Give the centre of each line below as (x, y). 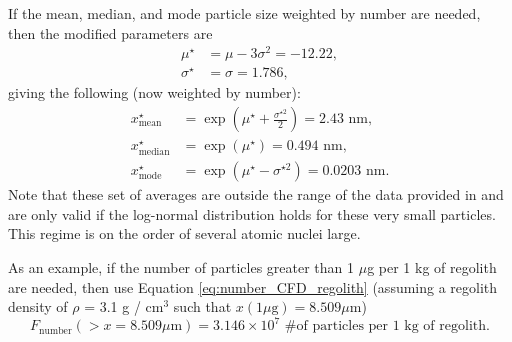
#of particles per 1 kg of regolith (385, 326)
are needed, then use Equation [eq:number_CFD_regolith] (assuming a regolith (253, 286)
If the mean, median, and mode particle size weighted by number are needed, (244, 13)
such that (202, 306)
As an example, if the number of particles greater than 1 (181, 267)
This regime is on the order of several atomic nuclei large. (184, 233)
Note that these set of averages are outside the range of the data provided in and (256, 194)
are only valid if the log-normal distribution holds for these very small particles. (252, 213)
